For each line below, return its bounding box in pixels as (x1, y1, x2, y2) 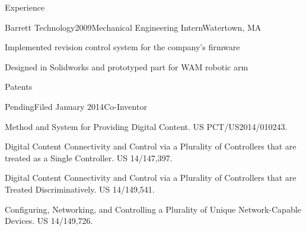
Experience (5, 1, 45, 13)
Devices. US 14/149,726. (5, 214, 93, 227)
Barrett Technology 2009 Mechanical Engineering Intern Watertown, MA (5, 21, 262, 33)
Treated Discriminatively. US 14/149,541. (5, 183, 155, 195)
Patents (5, 80, 33, 93)
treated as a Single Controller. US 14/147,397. (5, 151, 173, 164)
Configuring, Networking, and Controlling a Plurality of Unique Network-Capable (5, 203, 301, 215)
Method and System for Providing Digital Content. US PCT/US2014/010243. (5, 120, 288, 132)
